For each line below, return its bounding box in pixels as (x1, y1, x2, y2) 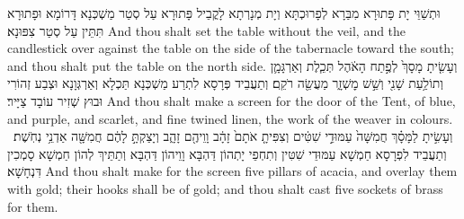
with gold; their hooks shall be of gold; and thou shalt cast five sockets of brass (7, 179, 443, 197)
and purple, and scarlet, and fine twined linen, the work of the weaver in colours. (7, 109, 453, 127)
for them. (7, 197, 58, 215)
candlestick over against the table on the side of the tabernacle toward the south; (7, 39, 455, 57)
